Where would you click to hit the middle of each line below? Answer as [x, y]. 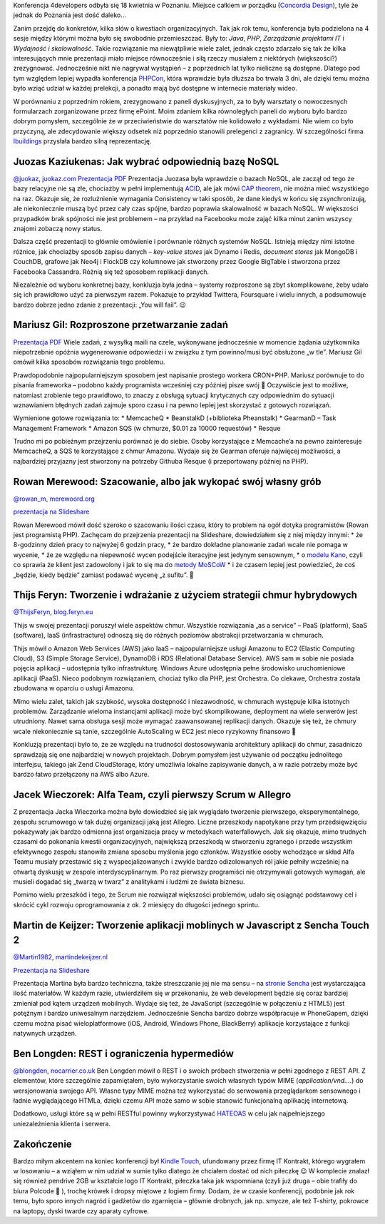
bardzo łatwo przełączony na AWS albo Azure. [81, 775]
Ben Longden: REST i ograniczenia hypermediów [124, 1053]
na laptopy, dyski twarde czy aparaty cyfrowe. [81, 1211]
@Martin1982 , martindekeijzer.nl [61, 957]
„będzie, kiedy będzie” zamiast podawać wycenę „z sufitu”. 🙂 [103, 575]
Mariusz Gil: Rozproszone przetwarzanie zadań [120, 325]
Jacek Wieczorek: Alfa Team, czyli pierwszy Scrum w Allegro [152, 795]
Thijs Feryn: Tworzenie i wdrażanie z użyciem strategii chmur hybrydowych [185, 595]
